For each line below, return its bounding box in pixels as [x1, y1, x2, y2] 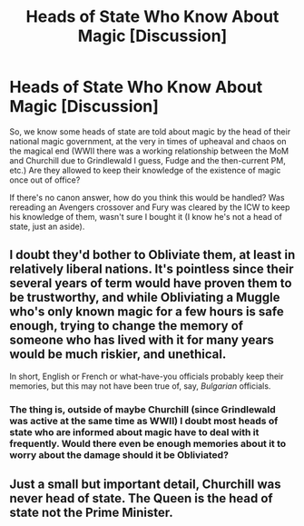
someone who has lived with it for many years [9, 332, 275, 348]
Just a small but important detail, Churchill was [9, 477, 281, 492]
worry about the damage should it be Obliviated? [9, 448, 230, 461]
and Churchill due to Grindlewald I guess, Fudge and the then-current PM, [9, 154, 286, 165]
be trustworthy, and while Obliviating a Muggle [9, 290, 280, 305]
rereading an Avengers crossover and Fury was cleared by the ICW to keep [9, 202, 290, 213]
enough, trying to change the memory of [9, 318, 243, 333]
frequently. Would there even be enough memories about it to [9, 437, 287, 450]
